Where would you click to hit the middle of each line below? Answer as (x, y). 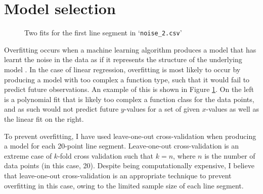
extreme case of (28, 155)
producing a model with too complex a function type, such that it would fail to (127, 79)
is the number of (230, 155)
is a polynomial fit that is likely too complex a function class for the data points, (129, 99)
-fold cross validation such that (106, 155)
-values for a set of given (162, 109)
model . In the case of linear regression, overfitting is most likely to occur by (122, 69)
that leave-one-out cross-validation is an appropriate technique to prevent (118, 175)
